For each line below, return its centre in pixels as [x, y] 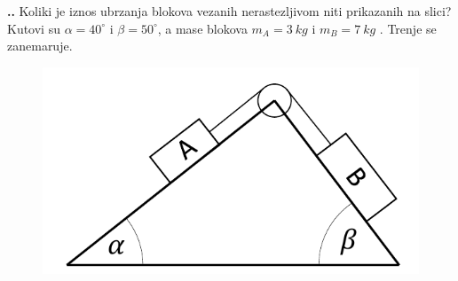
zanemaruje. [40, 46]
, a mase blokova [202, 28]
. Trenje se [408, 28]
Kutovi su [34, 28]
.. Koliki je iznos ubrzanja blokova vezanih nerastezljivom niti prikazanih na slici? [229, 11]
